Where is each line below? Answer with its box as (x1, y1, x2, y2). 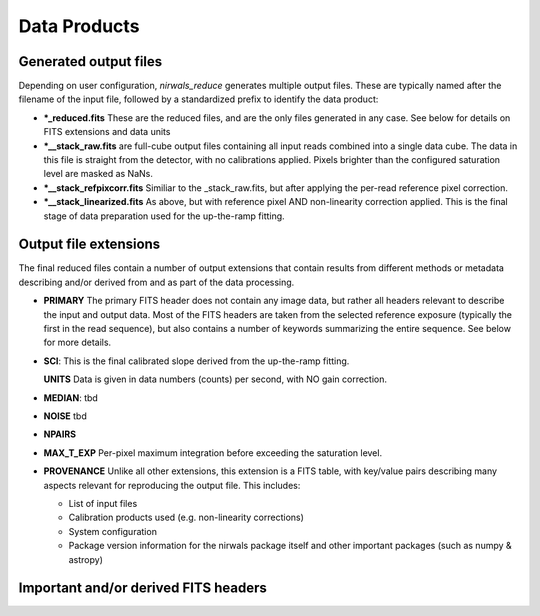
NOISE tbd (43, 410, 87, 422)
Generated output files (18, 53, 163, 70)
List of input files (68, 497, 138, 509)
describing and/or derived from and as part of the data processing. (18, 276, 295, 288)
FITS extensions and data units (43, 126, 171, 138)
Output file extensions (18, 236, 161, 253)
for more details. (43, 336, 112, 349)
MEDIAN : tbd (43, 391, 99, 404)
